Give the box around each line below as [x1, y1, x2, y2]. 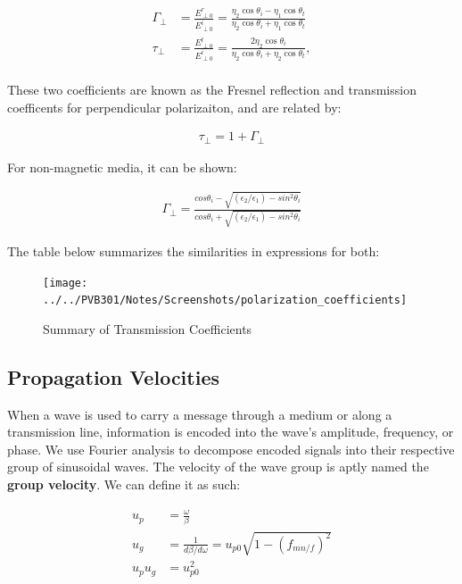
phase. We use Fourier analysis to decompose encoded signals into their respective [7, 439, 455, 458]
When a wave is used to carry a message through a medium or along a [7, 405, 392, 423]
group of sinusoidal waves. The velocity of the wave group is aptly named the [7, 457, 429, 476]
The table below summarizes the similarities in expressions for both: [7, 241, 380, 260]
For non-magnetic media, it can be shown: [7, 157, 237, 176]
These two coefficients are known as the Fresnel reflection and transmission [7, 80, 417, 99]
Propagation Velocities [7, 363, 219, 390]
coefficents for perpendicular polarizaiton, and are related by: [7, 97, 342, 116]
